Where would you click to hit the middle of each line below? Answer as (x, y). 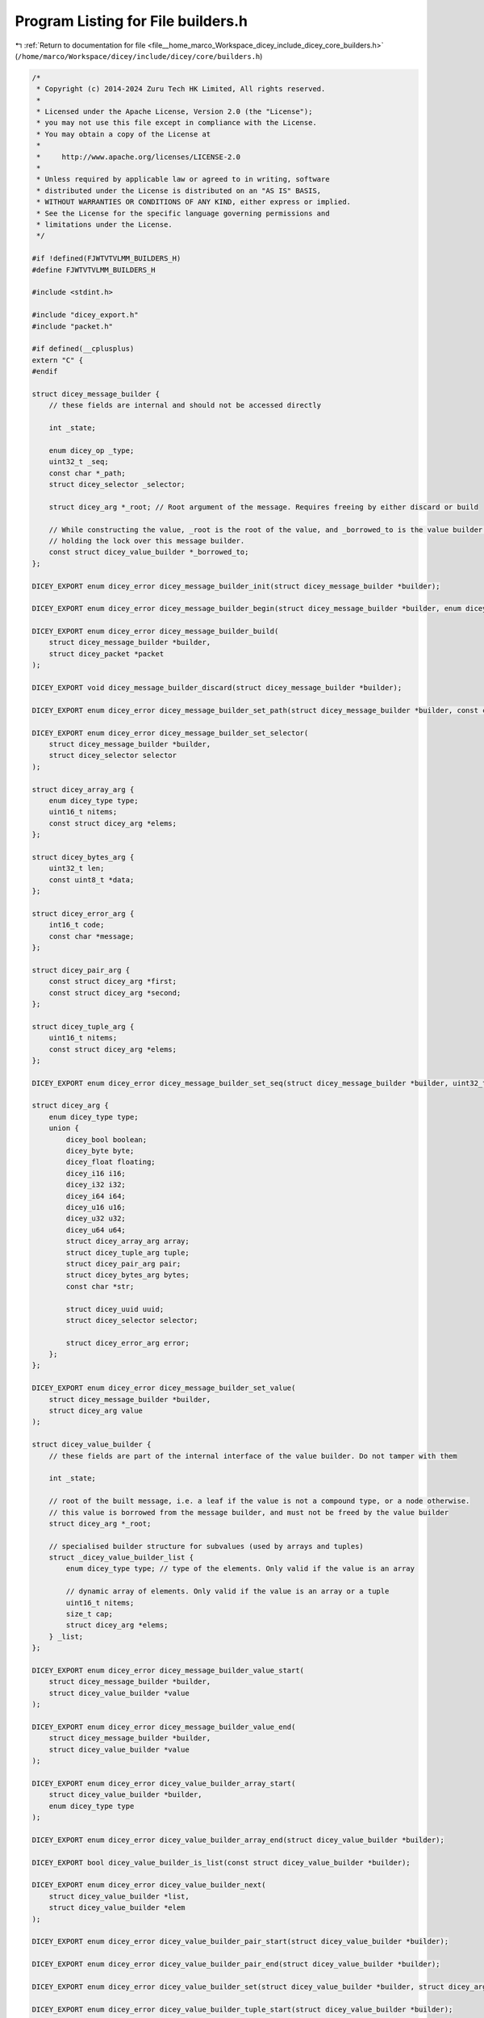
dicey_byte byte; (100, 1151)
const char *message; (92, 936)
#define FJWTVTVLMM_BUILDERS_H (94, 270)
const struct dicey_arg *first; (113, 982)
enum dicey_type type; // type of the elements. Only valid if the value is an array (240, 1569)
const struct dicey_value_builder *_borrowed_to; (149, 552)
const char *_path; (88, 473)
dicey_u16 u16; (96, 1207)
